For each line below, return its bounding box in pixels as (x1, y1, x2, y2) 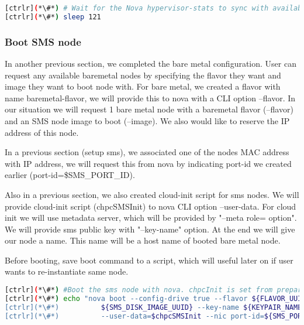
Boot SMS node (5, 34, 81, 49)
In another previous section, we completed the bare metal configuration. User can (5, 57, 296, 69)
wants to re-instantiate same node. (5, 265, 129, 278)
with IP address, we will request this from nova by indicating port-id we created (5, 157, 292, 169)
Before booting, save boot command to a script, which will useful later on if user (5, 254, 293, 266)
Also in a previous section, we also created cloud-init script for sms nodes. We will (5, 188, 299, 200)
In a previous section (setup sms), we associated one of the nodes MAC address (5, 146, 289, 158)
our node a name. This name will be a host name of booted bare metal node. (5, 234, 281, 247)
